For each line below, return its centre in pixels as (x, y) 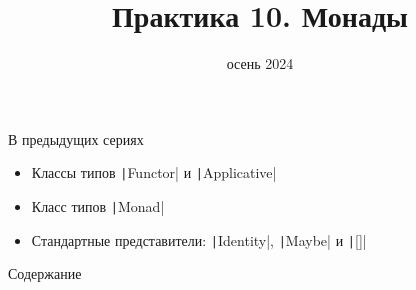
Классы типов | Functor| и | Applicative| (154, 172)
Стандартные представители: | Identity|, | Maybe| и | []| (199, 239)
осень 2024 (260, 63)
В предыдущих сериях (76, 138)
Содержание (45, 273)
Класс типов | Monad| (98, 205)
